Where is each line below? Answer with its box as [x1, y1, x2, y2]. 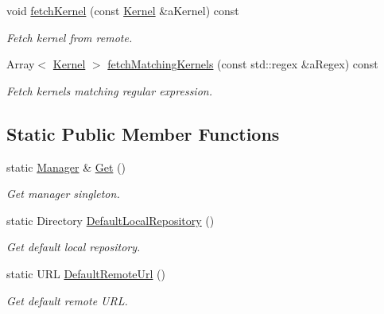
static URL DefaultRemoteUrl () [6, 265, 166, 281]
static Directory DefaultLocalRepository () [6, 211, 215, 228]
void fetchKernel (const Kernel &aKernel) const [6, 2, 239, 18]
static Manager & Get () [6, 158, 126, 175]
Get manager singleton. [6, 185, 120, 202]
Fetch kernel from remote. [6, 29, 133, 45]
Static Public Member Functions [6, 121, 280, 145]
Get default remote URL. [6, 292, 128, 308]
